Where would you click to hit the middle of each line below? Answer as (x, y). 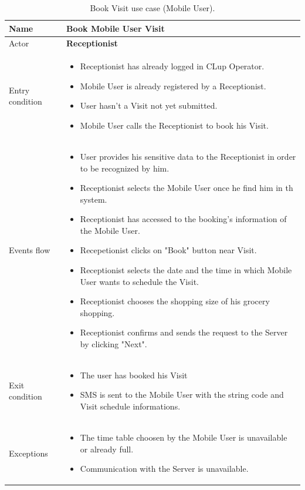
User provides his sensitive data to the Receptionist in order (188, 156)
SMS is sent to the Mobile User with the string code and (182, 395)
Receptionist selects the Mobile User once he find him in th (187, 188)
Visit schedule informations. (130, 406)
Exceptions (28, 453)
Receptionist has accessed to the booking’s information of (183, 219)
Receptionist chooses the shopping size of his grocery (175, 301)
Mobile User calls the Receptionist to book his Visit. (174, 125)
